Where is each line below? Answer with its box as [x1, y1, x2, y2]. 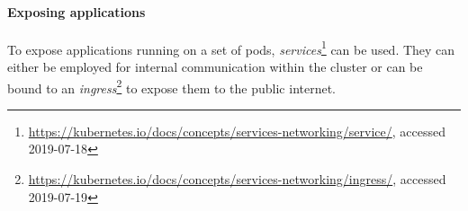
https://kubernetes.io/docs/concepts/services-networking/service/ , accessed [28, 121, 445, 140]
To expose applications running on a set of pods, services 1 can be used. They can [7, 37, 455, 58]
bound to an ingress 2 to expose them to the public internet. [7, 75, 337, 97]
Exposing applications [7, 2, 146, 21]
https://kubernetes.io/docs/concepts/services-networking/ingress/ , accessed [28, 170, 446, 189]
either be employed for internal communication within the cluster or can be [7, 57, 423, 76]
